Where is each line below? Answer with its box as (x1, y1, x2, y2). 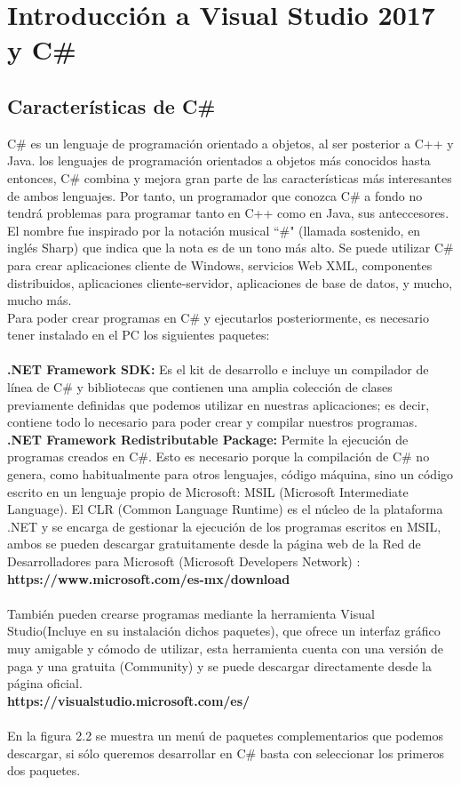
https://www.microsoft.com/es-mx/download (7, 569, 290, 588)
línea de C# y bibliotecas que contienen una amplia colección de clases (7, 378, 393, 397)
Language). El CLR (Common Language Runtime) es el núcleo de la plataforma (7, 500, 443, 518)
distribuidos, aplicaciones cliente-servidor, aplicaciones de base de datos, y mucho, (7, 273, 453, 292)
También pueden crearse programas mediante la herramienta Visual (7, 604, 375, 622)
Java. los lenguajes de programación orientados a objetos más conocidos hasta (7, 151, 431, 170)
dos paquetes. (7, 761, 81, 780)
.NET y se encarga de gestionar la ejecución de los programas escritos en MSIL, (7, 517, 441, 535)
